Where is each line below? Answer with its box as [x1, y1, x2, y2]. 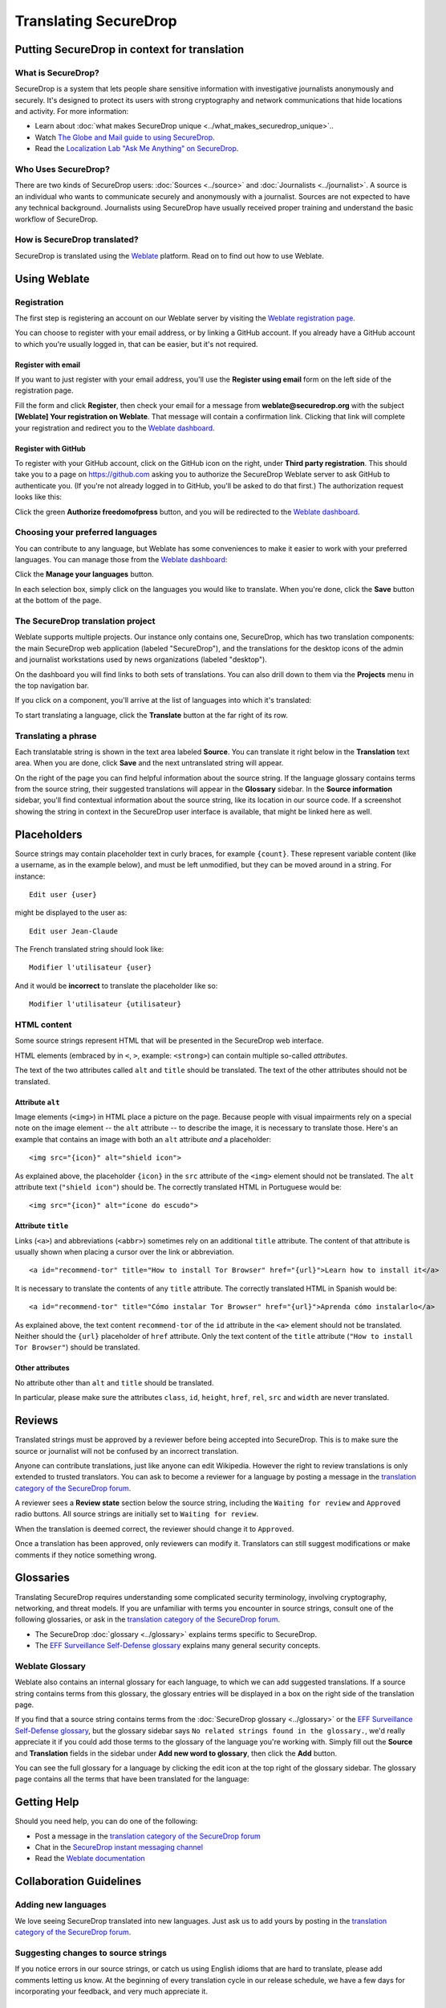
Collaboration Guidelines [14, 1875, 142, 1888]
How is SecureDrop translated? [14, 234, 140, 245]
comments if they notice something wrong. [14, 1550, 156, 1560]
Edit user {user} [29, 890, 97, 899]
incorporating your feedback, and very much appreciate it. [14, 1986, 209, 1996]
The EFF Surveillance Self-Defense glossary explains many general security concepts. [34, 1641, 321, 1651]
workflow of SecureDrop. [14, 214, 99, 224]
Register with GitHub [14, 443, 86, 453]
